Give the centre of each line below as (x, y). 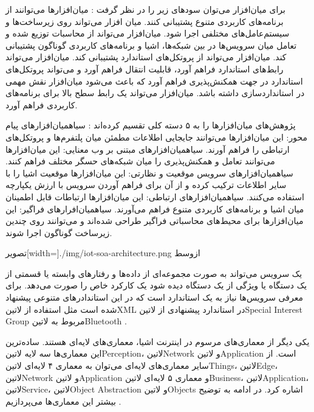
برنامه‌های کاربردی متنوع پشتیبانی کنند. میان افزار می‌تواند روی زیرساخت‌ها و (145, 21)
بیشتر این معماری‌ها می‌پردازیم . (63, 401)
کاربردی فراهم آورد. (42, 104)
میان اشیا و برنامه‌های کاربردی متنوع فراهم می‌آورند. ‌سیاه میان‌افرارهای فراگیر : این (155, 208)
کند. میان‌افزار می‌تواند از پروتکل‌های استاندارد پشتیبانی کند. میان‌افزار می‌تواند (146, 57)
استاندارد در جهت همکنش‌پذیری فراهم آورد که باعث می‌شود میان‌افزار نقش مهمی (154, 81)
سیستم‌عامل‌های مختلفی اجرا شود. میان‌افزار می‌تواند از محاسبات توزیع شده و (148, 33)
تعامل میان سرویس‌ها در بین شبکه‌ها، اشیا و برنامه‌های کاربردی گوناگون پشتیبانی (151, 45)
